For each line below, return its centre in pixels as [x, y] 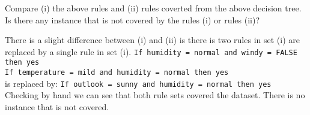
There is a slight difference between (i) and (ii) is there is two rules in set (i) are [152, 40]
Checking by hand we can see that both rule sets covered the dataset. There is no [155, 95]
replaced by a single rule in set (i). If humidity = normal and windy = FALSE [151, 51]
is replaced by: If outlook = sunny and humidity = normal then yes [138, 83]
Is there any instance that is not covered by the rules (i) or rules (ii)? [132, 19]
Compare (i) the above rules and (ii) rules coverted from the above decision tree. [153, 8]
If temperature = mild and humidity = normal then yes [117, 73]
